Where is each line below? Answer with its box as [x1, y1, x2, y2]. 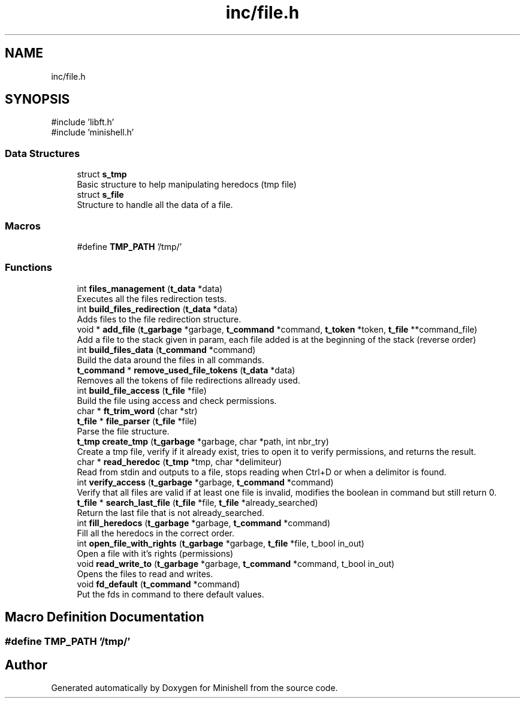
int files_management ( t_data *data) [77, 283, 223, 294]
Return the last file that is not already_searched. [77, 507, 265, 518]
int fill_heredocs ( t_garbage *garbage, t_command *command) [77, 517, 331, 528]
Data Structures [5, 147, 80, 159]
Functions [5, 261, 52, 274]
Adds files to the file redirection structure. [77, 313, 242, 324]
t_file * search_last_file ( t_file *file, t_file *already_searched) [77, 497, 318, 508]
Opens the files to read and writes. [77, 568, 213, 579]
